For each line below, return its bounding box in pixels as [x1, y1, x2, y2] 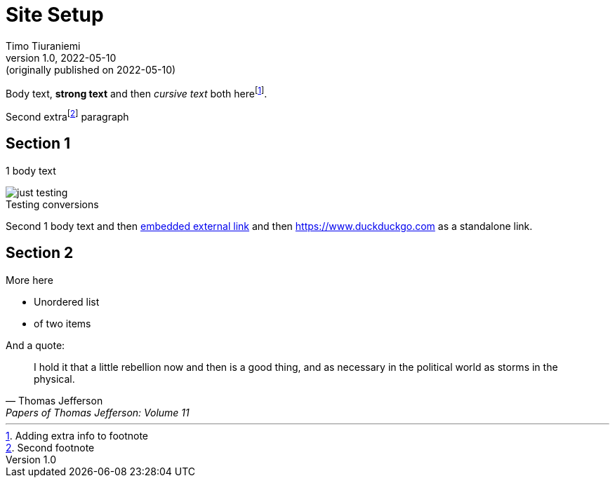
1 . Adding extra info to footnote [6, 429, 149, 442]
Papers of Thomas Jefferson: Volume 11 [6, 406, 190, 419]
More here [6, 273, 53, 286]
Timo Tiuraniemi [6, 39, 81, 52]
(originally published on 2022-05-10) [6, 63, 176, 76]
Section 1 [6, 135, 70, 153]
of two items [34, 317, 91, 329]
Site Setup [6, 3, 104, 27]
